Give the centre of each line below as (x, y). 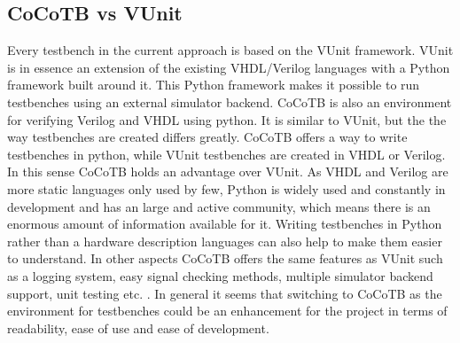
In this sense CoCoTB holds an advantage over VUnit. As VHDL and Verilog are (228, 171)
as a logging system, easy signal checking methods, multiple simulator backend (220, 275)
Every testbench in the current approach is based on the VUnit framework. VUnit (230, 50)
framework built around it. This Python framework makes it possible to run (214, 85)
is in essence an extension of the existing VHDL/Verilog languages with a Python (229, 67)
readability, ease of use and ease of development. (138, 327)
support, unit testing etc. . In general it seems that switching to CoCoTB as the (225, 293)
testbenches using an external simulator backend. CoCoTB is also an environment (230, 101)
